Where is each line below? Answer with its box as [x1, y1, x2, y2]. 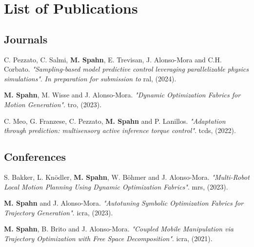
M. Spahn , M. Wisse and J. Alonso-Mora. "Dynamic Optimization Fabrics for [4, 90, 241, 100]
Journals [4, 31, 48, 46]
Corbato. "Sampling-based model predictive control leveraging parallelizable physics [4, 64, 249, 74]
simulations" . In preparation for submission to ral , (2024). [4, 73, 176, 83]
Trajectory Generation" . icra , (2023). [4, 207, 113, 217]
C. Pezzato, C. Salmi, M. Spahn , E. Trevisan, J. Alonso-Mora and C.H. [4, 54, 222, 64]
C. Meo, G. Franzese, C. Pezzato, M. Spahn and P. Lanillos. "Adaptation [4, 115, 226, 126]
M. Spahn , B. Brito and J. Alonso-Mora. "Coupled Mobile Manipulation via [4, 224, 234, 234]
